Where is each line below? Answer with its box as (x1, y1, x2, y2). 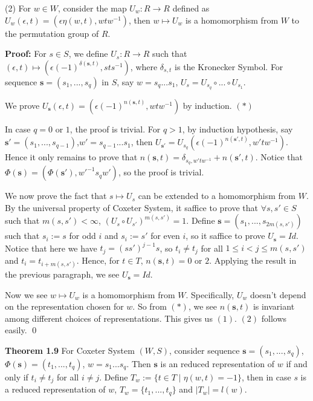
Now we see (5, 288, 48, 301)
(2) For (5, 2, 31, 14)
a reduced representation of (5, 383, 106, 396)
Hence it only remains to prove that (5, 151, 138, 163)
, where (130, 60, 158, 73)
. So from (132, 300, 167, 313)
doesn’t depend (250, 288, 306, 301)
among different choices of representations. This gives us (5, 311, 213, 324)
